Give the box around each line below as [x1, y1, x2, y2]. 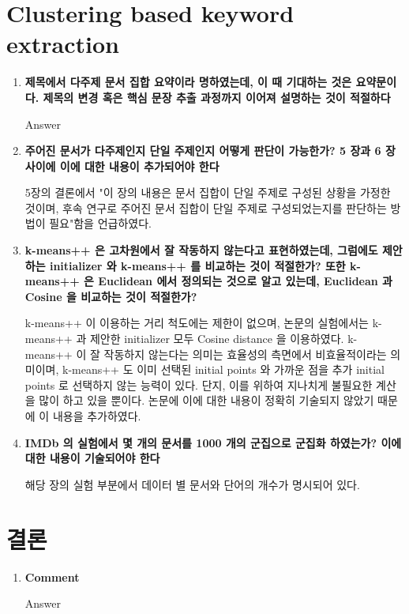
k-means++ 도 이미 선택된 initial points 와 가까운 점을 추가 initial [62, 361, 385, 378]
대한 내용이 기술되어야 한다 [24, 450, 160, 466]
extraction [6, 28, 119, 60]
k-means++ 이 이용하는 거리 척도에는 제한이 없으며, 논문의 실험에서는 [24, 315, 369, 331]
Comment [24, 568, 80, 585]
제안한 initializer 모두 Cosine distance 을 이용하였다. [89, 330, 344, 347]
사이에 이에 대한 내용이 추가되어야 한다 [24, 157, 220, 174]
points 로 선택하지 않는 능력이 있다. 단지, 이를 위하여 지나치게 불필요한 [24, 376, 373, 393]
